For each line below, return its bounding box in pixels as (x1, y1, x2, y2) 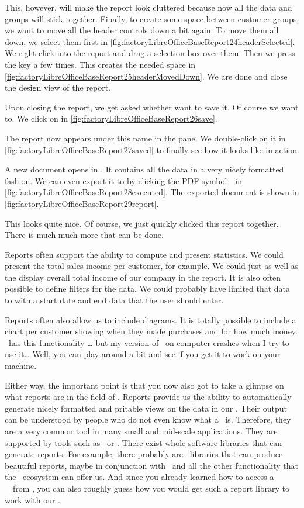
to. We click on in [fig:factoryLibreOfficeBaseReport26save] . (5, 112, 217, 125)
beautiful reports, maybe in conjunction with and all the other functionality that (5, 459, 298, 471)
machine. (5, 360, 37, 372)
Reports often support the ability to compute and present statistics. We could (5, 248, 284, 260)
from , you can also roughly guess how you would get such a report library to (12, 482, 290, 494)
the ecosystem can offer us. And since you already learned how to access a (5, 471, 274, 483)
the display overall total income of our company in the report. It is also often (5, 271, 281, 283)
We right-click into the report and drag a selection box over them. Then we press (5, 47, 295, 59)
